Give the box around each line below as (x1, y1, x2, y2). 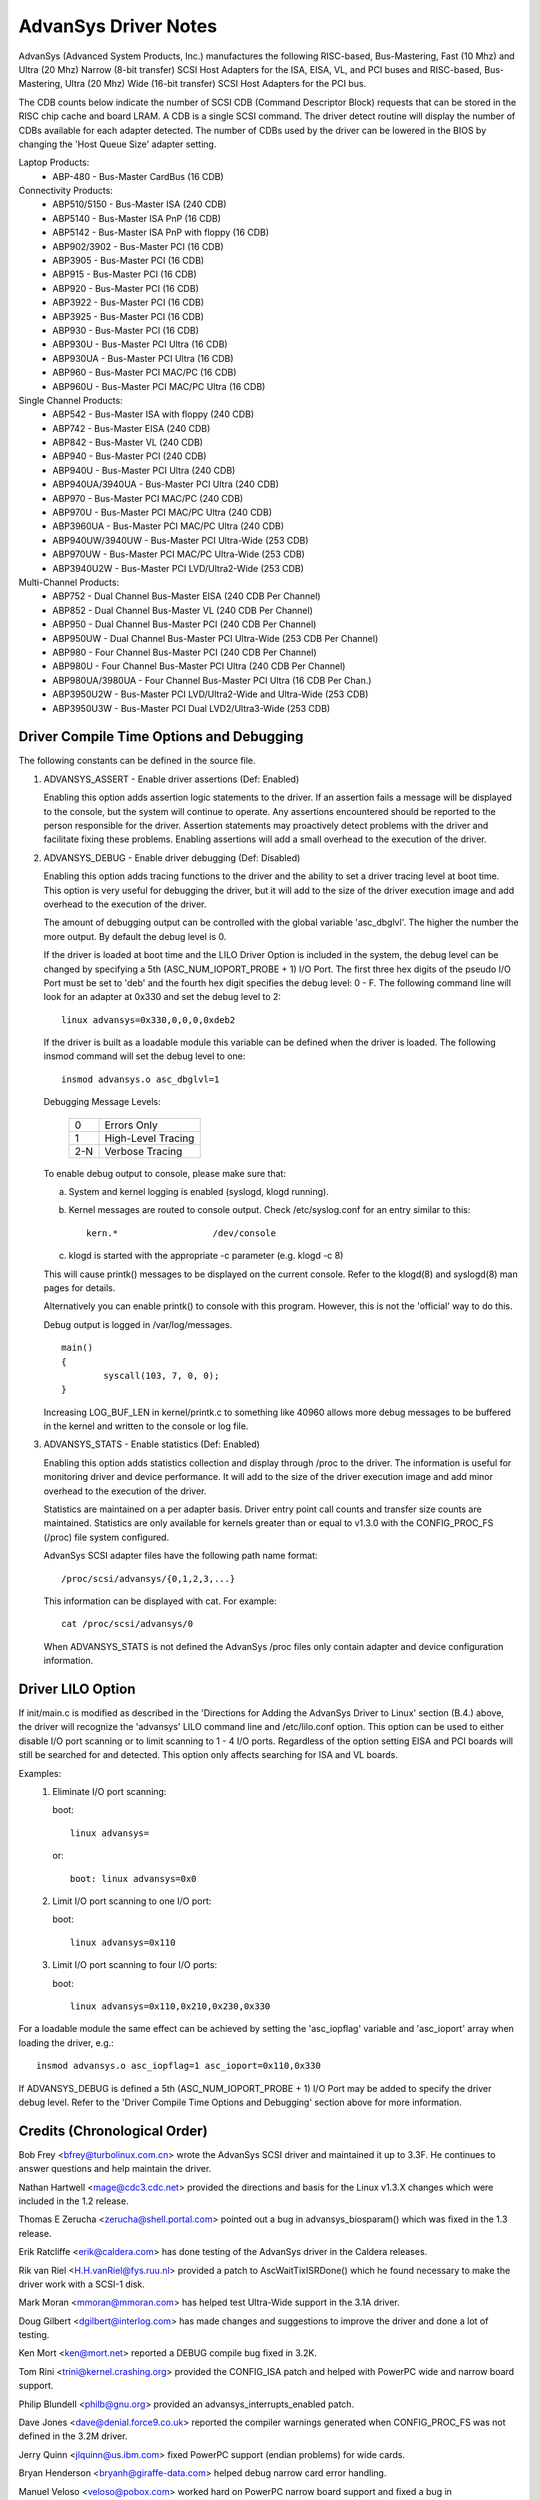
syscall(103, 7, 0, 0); (103, 1370, 220, 1381)
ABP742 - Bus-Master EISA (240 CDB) (52, 422, 211, 434)
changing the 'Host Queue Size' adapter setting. (18, 138, 217, 150)
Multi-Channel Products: (18, 576, 120, 588)
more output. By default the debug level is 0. (43, 930, 227, 942)
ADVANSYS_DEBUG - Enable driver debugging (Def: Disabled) (43, 851, 301, 864)
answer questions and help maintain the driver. (18, 2163, 212, 2175)
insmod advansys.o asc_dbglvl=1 (61, 1073, 220, 1085)
